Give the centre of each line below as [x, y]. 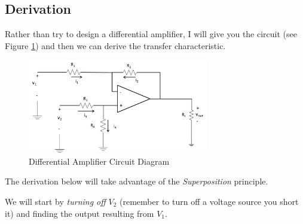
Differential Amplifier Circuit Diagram [99, 161]
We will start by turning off [55, 201]
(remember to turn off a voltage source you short [209, 201]
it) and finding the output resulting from [79, 213]
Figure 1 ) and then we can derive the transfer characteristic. [115, 45]
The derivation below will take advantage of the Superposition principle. [137, 181]
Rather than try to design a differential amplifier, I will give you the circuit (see [151, 34]
